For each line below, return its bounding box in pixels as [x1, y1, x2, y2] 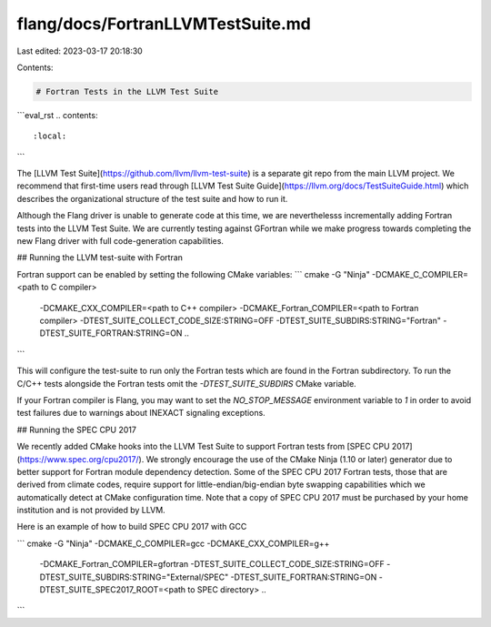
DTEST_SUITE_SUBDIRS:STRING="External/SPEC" [39, 571, 229, 582]
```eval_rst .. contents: [16, 109, 98, 120]
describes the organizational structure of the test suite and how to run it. [16, 193, 288, 204]
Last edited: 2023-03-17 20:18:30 [16, 46, 143, 56]
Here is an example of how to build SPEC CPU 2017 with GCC [16, 521, 247, 532]
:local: [33, 131, 67, 141]
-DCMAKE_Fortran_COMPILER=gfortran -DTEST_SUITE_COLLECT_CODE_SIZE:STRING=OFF [39, 559, 386, 570]
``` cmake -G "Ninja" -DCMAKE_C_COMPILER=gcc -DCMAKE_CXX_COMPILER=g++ [16, 538, 330, 549]
